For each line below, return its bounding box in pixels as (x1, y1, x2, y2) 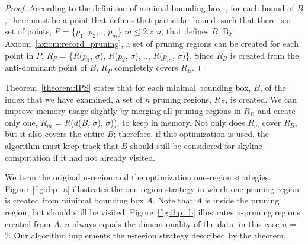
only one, (5, 116, 38, 128)
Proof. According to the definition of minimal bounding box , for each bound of (5, 2, 294, 14)
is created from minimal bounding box (5, 194, 144, 206)
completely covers (114, 61, 178, 74)
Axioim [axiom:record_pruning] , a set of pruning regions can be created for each (5, 37, 299, 49)
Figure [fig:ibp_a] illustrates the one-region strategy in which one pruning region (5, 182, 299, 195)
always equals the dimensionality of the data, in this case (72, 217, 280, 230)
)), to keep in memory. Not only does (110, 116, 245, 128)
